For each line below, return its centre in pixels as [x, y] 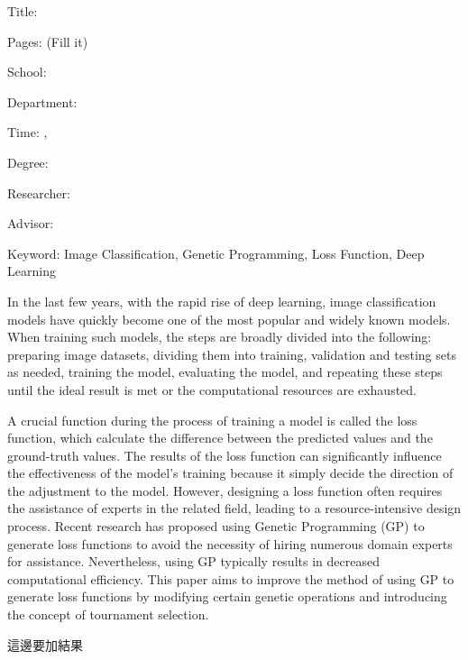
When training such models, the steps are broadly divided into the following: [220, 337]
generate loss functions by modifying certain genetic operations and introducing [227, 596]
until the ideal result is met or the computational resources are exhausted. [212, 389]
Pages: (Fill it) [48, 41]
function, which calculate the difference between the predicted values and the [220, 438]
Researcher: [39, 192]
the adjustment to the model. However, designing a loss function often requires [225, 490]
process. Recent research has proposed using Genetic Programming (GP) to [216, 526]
